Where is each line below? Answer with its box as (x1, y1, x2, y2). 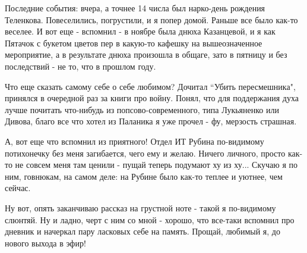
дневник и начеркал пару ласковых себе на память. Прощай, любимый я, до (5, 225, 280, 238)
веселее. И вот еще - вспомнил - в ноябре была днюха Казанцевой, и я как (5, 25, 276, 38)
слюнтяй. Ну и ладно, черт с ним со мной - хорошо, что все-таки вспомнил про (5, 213, 295, 226)
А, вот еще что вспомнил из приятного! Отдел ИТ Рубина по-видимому (5, 135, 264, 147)
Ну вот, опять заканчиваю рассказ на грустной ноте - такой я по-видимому (5, 201, 276, 214)
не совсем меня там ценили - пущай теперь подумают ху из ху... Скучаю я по (15, 158, 297, 171)
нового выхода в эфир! (5, 236, 86, 249)
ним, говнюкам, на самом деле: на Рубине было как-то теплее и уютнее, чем (5, 170, 283, 182)
